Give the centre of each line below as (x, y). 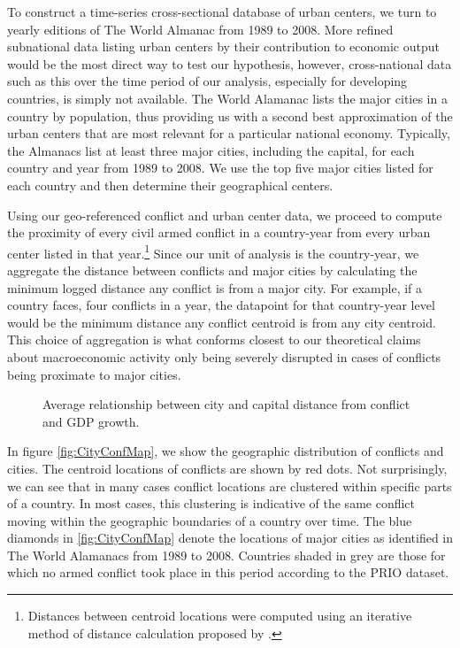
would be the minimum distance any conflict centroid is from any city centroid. (222, 322)
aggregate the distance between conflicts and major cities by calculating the (212, 270)
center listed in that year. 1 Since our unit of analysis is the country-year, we (213, 251)
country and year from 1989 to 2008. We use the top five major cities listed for (220, 168)
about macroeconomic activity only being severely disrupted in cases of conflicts (224, 356)
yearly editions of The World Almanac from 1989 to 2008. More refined (200, 29)
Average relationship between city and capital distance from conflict (226, 404)
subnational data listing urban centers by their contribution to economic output (223, 46)
